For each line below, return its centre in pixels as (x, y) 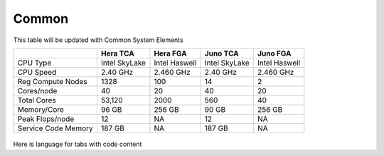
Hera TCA (117, 53)
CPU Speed (37, 72)
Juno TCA (222, 53)
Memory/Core (41, 109)
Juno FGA (274, 53)
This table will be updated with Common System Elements (98, 40)
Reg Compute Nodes (53, 81)
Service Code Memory (55, 128)
